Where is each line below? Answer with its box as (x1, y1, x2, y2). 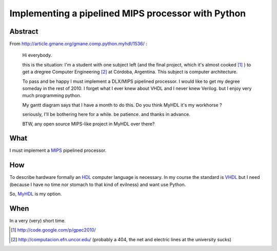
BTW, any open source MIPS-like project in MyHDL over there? (22, 121, 155, 127)
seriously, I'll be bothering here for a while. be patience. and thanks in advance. (22, 111, 191, 118)
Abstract (9, 27, 38, 36)
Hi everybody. (22, 52, 52, 58)
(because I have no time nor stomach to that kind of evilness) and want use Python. (9, 181, 186, 188)
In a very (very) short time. (9, 218, 66, 224)
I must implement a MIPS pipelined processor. (9, 147, 107, 153)
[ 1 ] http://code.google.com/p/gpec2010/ (11, 227, 96, 233)
